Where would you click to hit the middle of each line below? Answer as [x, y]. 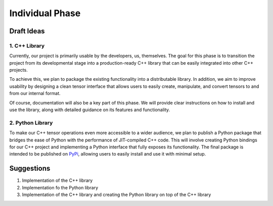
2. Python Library [31, 123]
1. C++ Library [27, 45]
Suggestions [30, 168]
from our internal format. [35, 93]
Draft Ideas [27, 31]
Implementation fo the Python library [60, 187]
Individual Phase [45, 13]
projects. [18, 70]
